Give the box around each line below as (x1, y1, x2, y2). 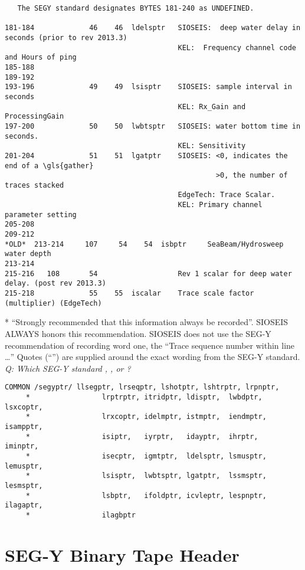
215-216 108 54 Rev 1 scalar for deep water (5, 269, 292, 278)
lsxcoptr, (5, 402, 43, 411)
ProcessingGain (5, 112, 64, 121)
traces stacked (5, 181, 64, 189)
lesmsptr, (5, 481, 43, 490)
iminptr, (5, 442, 39, 451)
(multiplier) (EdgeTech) (5, 299, 102, 307)
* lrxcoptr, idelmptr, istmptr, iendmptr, (25, 412, 267, 421)
